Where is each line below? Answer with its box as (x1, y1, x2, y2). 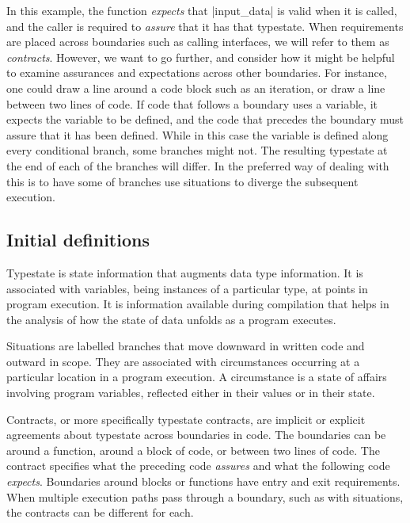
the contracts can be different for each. (6, 504, 194, 521)
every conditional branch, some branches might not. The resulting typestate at (6, 142, 388, 158)
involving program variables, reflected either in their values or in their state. (6, 384, 375, 401)
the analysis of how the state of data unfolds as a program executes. (6, 311, 336, 327)
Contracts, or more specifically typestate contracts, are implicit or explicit (6, 410, 366, 427)
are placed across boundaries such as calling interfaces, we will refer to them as (6, 33, 389, 50)
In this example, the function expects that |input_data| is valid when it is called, (6, 2, 397, 18)
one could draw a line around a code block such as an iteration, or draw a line (6, 79, 385, 96)
